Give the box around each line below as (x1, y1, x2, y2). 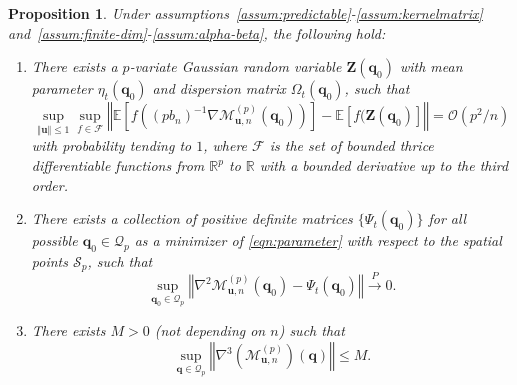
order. (31, 174, 68, 195)
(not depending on (154, 320, 266, 341)
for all (428, 208, 467, 229)
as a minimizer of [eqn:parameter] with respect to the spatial (134, 230, 502, 251)
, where (203, 135, 248, 156)
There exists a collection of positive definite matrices (31, 208, 353, 229)
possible (31, 230, 78, 251)
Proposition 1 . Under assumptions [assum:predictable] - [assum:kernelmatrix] (8, 3, 483, 23)
